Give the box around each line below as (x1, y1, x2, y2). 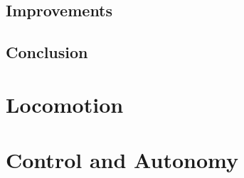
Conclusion (6, 41, 88, 63)
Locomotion (6, 89, 124, 118)
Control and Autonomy (6, 145, 238, 174)
